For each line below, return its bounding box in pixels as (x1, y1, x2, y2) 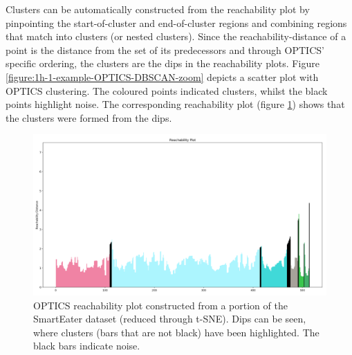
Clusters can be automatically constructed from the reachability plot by (6, 2, 310, 16)
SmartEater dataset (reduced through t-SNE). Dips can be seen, (33, 311, 306, 326)
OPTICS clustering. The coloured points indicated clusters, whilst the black (6, 83, 328, 98)
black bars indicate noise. (33, 338, 140, 353)
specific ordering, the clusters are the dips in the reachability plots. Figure (6, 56, 319, 71)
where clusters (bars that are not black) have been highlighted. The (33, 325, 319, 339)
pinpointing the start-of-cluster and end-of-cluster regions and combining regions (6, 15, 347, 30)
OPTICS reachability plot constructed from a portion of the (33, 298, 288, 312)
